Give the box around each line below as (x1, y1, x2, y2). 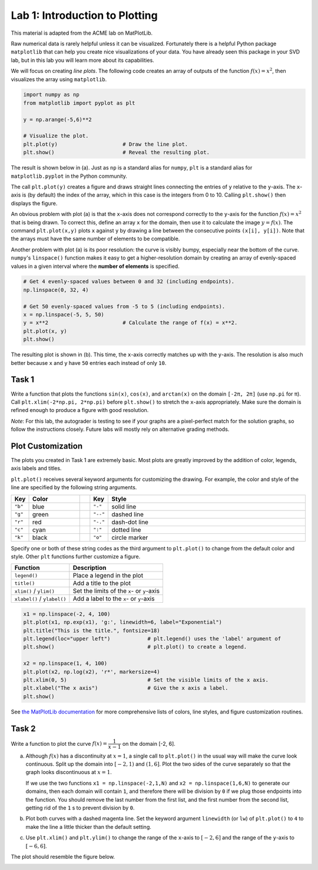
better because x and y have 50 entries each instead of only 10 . (11, 359, 167, 366)
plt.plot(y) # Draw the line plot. (23, 141, 188, 147)
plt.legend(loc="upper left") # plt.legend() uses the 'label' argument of (23, 636, 281, 642)
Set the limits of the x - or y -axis (72, 587, 160, 595)
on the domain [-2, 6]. (122, 740, 176, 747)
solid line (111, 502, 137, 510)
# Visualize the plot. (23, 132, 89, 140)
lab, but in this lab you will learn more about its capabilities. (11, 57, 154, 64)
